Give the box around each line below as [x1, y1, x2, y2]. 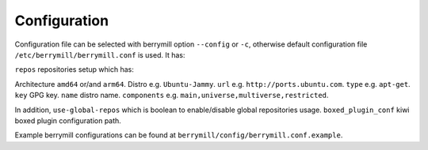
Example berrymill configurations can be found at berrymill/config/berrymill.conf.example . [14, 130, 343, 140]
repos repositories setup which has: [14, 65, 134, 74]
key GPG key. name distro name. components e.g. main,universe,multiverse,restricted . [14, 91, 329, 100]
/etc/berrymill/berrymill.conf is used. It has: [14, 50, 185, 59]
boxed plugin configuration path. [14, 115, 122, 126]
